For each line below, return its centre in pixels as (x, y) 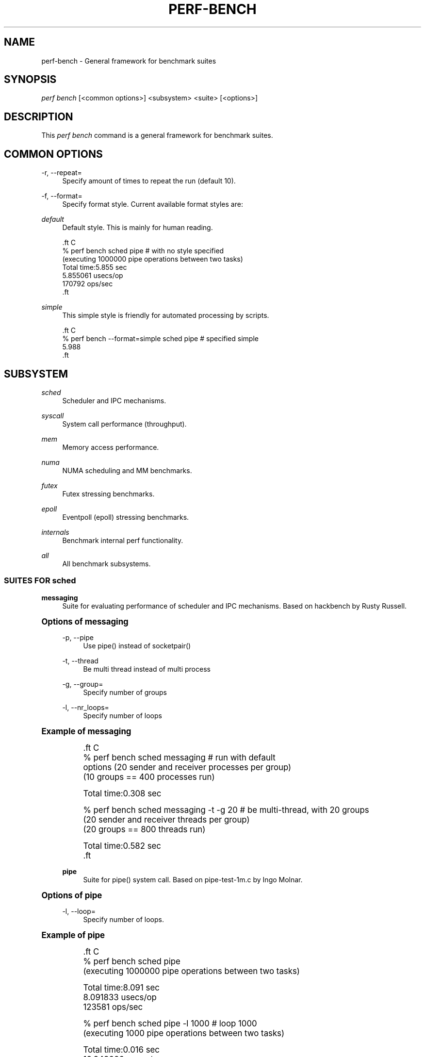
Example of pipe (73, 935)
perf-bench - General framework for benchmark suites (129, 61)
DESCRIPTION (39, 116)
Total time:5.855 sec (95, 267)
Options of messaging (85, 621)
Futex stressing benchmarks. (108, 494)
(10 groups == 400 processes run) (149, 777)
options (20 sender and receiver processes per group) (187, 767)
